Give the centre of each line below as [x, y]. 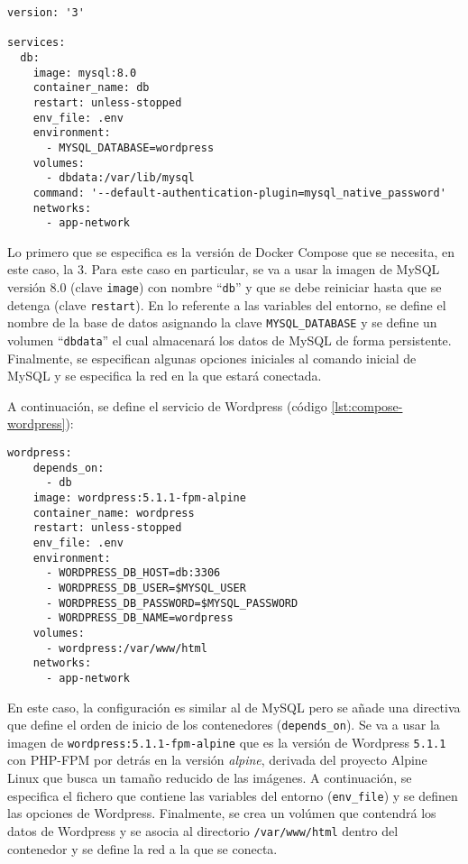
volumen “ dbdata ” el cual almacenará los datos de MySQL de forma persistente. [229, 340]
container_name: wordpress [114, 513]
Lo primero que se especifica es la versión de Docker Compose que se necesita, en [231, 251]
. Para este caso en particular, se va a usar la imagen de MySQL [262, 269]
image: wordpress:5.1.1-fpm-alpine [139, 498]
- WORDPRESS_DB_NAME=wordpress [139, 618]
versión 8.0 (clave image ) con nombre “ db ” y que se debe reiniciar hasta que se [225, 287]
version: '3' [46, 13]
